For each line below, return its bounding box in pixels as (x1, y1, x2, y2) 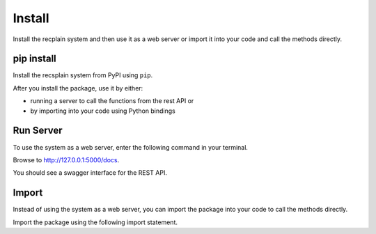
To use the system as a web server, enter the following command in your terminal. (13, 143, 249, 151)
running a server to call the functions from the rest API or (30, 97, 194, 105)
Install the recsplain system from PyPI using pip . (13, 71, 153, 79)
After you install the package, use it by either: (13, 84, 143, 92)
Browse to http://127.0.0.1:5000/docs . (13, 155, 120, 164)
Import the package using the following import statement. (13, 218, 178, 226)
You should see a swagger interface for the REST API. (13, 169, 167, 177)
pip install (13, 53, 57, 65)
